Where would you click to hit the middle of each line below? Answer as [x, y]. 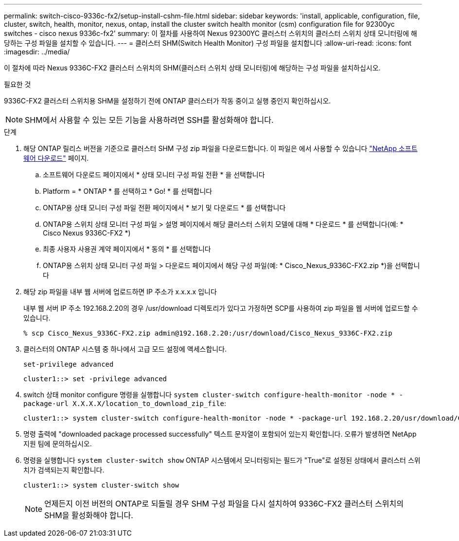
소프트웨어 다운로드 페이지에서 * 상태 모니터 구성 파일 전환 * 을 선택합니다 [154, 175]
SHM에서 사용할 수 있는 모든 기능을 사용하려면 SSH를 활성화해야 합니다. [149, 120]
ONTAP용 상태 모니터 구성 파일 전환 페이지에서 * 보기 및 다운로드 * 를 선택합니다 [164, 208]
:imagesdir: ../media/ [37, 52]
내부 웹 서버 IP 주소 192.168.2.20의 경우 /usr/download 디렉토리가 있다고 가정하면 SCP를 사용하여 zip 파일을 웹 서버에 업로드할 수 [221, 308]
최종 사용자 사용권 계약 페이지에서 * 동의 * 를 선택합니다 [127, 249]
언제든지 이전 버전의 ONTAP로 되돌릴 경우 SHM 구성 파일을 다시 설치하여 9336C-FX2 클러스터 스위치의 [224, 504]
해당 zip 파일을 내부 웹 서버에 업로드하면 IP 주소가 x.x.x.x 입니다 [120, 292]
